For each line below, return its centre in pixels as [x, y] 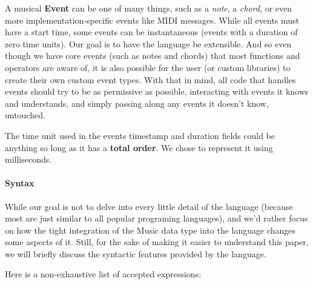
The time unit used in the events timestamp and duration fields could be [140, 135]
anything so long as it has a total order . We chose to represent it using [139, 147]
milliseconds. [28, 159]
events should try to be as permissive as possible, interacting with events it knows [157, 91]
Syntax [20, 183]
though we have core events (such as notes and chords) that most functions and [153, 56]
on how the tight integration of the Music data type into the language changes [150, 230]
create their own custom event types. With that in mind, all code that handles [150, 79]
